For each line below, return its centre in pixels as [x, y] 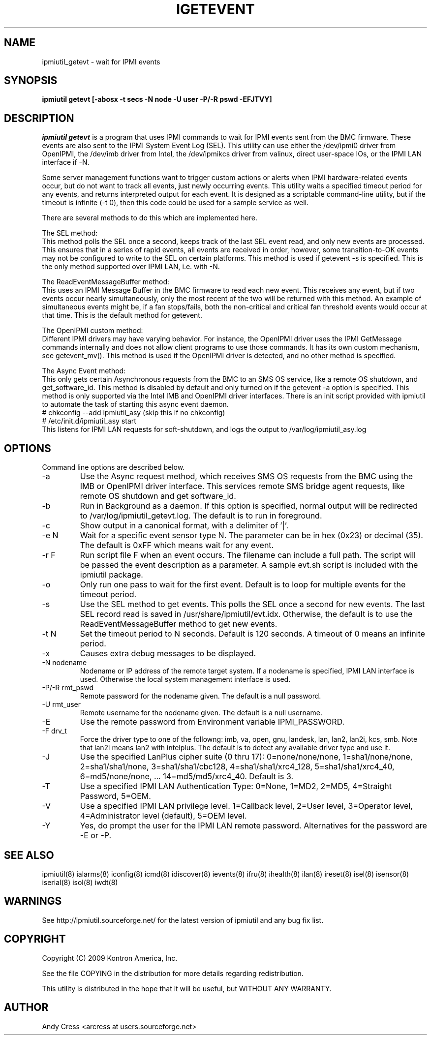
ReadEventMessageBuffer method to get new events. [179, 624]
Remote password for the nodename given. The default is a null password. [200, 696]
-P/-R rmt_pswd [68, 688]
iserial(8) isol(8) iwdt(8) [80, 882]
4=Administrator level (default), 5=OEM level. [163, 816]
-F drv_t [54, 731]
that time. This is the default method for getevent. [122, 315]
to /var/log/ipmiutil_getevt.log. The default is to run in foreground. [201, 516]
